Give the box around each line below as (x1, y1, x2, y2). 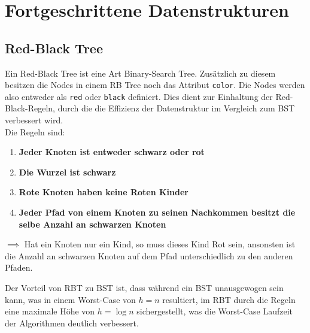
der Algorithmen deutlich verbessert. (5, 316, 139, 329)
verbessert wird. (5, 114, 63, 126)
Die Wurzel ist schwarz (19, 165, 116, 178)
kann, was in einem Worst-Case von (5, 293, 136, 305)
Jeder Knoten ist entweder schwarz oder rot (19, 146, 205, 158)
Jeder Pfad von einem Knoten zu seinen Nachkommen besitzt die (19, 206, 296, 219)
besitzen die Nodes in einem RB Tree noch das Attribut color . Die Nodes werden (5, 78, 305, 91)
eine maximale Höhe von (5, 305, 95, 317)
